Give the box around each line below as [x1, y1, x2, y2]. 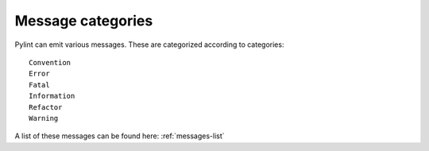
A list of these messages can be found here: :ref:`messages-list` [14, 131, 226, 141]
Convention [29, 58, 71, 67]
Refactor [29, 103, 63, 111]
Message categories [14, 12, 153, 29]
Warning [29, 114, 59, 122]
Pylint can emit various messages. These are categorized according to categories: [14, 40, 284, 49]
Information [29, 91, 75, 101]
